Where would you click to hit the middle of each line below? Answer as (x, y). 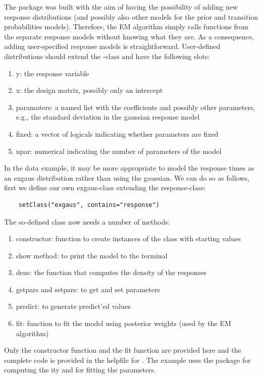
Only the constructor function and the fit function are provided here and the (123, 350)
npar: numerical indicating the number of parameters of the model (119, 151)
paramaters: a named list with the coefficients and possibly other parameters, (136, 107)
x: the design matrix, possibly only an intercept (89, 90)
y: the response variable (53, 73)
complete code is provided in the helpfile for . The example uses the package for (127, 360)
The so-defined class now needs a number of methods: (87, 221)
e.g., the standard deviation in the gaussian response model (108, 117)
